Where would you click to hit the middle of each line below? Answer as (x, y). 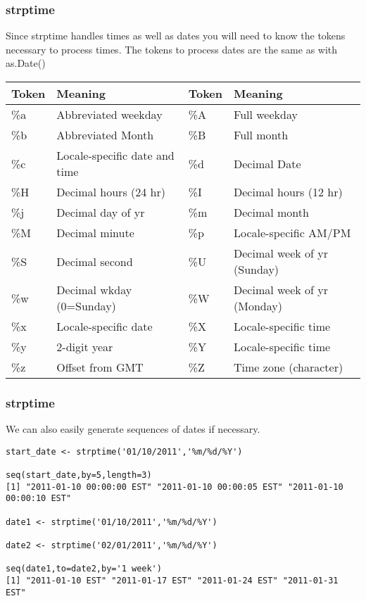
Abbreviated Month (105, 135)
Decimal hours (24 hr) (111, 192)
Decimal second (95, 261)
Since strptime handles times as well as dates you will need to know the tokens (176, 36)
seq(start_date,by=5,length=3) (79, 475)
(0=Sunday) (86, 306)
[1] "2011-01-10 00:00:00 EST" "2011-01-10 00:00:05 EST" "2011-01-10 (175, 487)
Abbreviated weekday (109, 114)
